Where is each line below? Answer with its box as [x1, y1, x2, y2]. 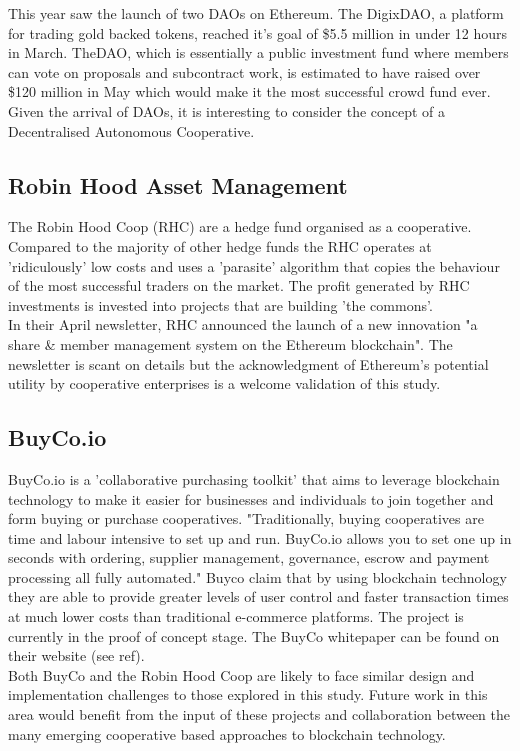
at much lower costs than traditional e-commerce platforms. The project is [8, 606, 464, 627]
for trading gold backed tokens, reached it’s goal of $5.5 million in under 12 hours [8, 22, 508, 43]
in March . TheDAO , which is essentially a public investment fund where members [8, 42, 509, 63]
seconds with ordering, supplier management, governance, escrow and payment [8, 547, 490, 568]
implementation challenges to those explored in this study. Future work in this [8, 684, 488, 705]
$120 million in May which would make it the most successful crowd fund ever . [8, 81, 491, 102]
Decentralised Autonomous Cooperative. [8, 120, 255, 141]
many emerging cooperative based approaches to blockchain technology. [8, 723, 446, 744]
